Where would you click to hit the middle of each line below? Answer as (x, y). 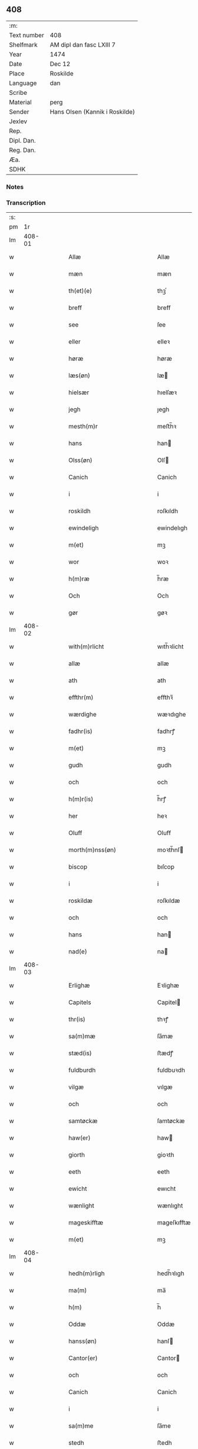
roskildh (80, 511)
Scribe (18, 93)
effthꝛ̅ (165, 698)
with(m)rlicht (86, 646)
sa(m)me (81, 1426)
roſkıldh (168, 511)
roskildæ (81, 901)
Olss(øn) (80, 460)
